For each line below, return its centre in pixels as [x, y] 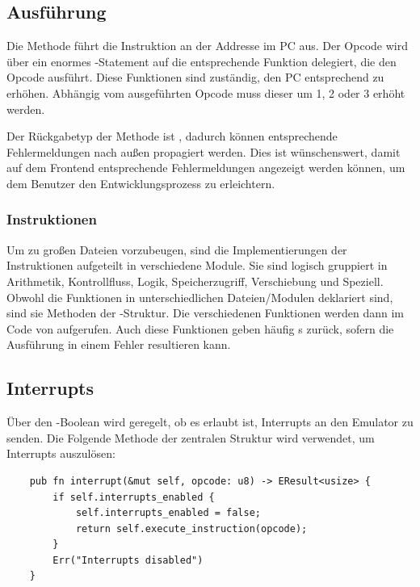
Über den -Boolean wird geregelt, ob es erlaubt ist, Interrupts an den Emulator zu [210, 422]
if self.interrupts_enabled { [134, 497]
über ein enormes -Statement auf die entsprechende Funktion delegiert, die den [202, 61]
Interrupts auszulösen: [61, 453]
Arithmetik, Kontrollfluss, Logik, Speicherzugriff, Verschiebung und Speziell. [195, 281]
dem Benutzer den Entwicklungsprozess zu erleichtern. [141, 183]
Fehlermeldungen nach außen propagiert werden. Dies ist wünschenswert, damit [204, 151]
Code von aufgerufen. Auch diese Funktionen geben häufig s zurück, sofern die [200, 328]
